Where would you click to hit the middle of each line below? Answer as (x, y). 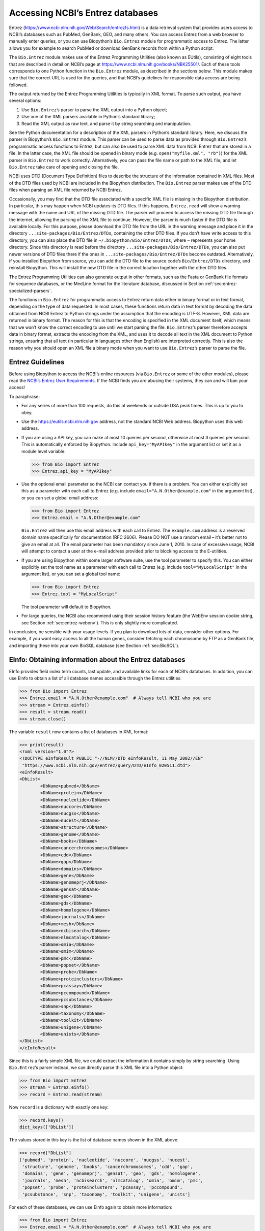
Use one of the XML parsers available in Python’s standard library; (88, 117)
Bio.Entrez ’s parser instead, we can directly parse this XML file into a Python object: (96, 1068)
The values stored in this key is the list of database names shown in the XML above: (94, 1140)
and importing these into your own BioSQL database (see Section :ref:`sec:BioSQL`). (94, 646)
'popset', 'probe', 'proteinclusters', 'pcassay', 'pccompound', (102, 1187)
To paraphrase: (25, 396)
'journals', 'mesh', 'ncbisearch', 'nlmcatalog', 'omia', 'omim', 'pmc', (113, 1180)
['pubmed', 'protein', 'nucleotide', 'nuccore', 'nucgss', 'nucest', (105, 1160)
